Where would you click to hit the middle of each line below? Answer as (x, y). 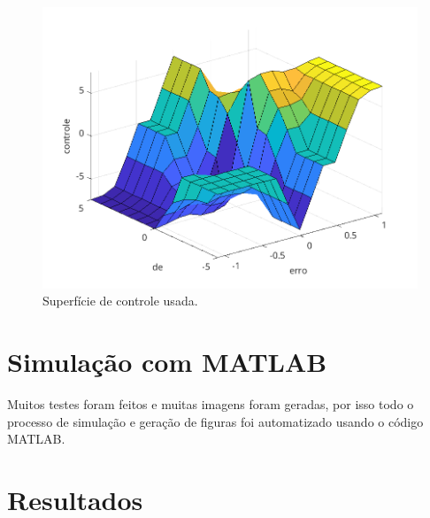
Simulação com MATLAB (167, 362)
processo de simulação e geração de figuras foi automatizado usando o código (215, 421)
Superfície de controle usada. (120, 301)
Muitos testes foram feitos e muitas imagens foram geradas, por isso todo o (211, 404)
